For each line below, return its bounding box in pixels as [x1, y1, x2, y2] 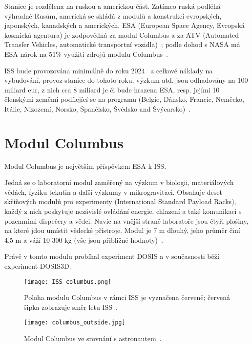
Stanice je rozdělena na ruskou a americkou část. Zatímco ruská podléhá [4, 1, 221, 11]
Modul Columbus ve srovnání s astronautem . [24, 333, 162, 344]
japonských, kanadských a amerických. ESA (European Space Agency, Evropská [4, 20, 245, 30]
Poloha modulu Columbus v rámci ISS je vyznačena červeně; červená [24, 292, 230, 302]
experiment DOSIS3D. [4, 261, 71, 271]
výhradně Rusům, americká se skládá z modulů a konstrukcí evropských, [4, 10, 222, 21]
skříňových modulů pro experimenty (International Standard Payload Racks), [4, 196, 236, 207]
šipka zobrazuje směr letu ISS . [24, 301, 118, 312]
